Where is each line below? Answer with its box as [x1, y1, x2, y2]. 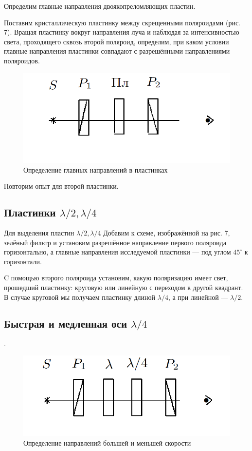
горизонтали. [4, 256, 42, 266]
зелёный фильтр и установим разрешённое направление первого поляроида [4, 237, 226, 247]
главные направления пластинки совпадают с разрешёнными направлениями [4, 46, 230, 56]
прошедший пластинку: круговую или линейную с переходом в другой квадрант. [4, 282, 243, 292]
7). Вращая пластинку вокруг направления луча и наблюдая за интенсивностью [4, 27, 239, 37]
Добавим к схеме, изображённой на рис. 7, [103, 227, 230, 237]
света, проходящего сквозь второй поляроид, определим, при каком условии [4, 36, 229, 46]
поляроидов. [4, 55, 40, 65]
